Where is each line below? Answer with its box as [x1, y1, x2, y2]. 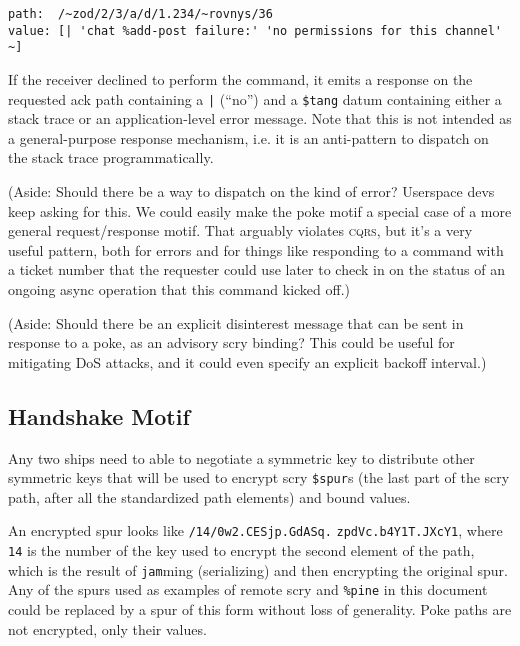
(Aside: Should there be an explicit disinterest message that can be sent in [8, 312, 464, 333]
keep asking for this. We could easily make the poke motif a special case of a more [8, 200, 512, 221]
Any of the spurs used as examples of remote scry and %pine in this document [8, 579, 488, 600]
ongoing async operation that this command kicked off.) [8, 278, 351, 299]
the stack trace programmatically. [8, 147, 214, 168]
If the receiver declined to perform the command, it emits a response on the [8, 68, 473, 89]
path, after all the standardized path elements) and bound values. [8, 486, 411, 507]
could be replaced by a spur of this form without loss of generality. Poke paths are [8, 599, 512, 620]
